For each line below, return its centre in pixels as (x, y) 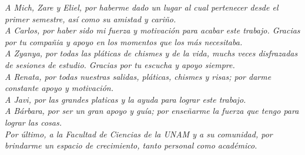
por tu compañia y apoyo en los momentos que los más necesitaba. (124, 41)
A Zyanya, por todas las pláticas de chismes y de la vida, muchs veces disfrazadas (151, 53)
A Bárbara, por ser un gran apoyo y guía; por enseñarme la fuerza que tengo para (152, 111)
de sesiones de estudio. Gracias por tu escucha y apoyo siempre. (120, 64)
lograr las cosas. (33, 122)
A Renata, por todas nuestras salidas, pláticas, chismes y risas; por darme (138, 76)
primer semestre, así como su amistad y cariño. (91, 18)
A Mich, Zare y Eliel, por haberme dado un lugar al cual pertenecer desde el (142, 7)
